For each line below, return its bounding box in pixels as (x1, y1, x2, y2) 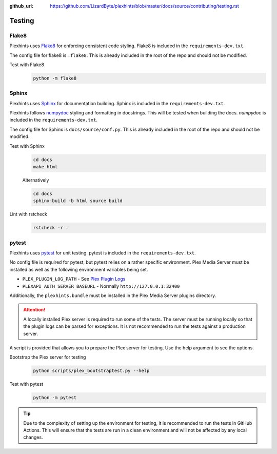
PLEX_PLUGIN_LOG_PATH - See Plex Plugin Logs (22, 276, 126, 282)
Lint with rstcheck (9, 211, 47, 218)
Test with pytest (9, 381, 44, 387)
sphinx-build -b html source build (33, 198, 123, 204)
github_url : (9, 3, 33, 9)
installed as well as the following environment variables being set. (9, 266, 148, 272)
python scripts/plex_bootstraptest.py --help (33, 368, 150, 374)
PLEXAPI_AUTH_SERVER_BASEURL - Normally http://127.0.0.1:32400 (22, 283, 180, 289)
